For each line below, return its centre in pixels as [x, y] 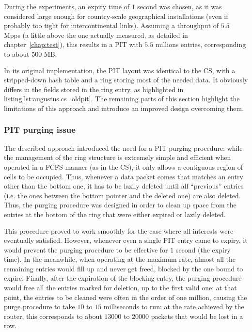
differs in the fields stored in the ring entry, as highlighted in [94, 89]
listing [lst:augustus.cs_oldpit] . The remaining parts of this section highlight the [122, 99]
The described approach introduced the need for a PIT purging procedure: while [123, 148]
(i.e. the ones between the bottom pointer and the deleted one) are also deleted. [122, 195]
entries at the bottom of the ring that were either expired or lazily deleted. [115, 214]
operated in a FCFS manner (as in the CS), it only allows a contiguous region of [124, 166]
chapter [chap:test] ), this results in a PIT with [73, 44]
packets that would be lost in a [197, 316]
